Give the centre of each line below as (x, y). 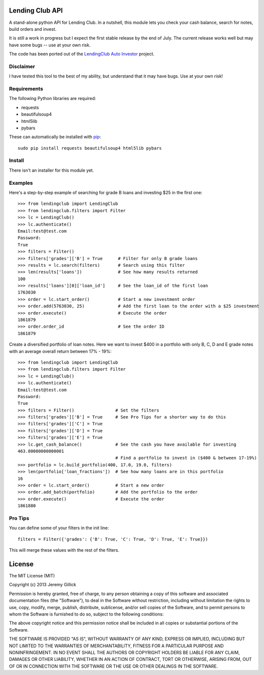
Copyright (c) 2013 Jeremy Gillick (43, 585)
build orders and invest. (33, 29)
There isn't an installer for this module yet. (51, 170)
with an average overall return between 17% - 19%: (60, 351)
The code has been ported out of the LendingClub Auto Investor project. (82, 54)
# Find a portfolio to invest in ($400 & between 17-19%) (186, 458)
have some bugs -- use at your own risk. (50, 45)
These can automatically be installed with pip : (55, 137)
